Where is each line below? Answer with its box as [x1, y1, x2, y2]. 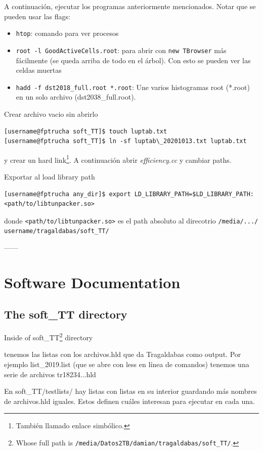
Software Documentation [4, 272, 181, 292]
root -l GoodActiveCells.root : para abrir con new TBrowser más [16, 44, 227, 55]
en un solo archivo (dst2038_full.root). [16, 92, 136, 102]
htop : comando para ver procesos [16, 28, 119, 38]
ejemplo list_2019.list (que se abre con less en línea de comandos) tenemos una [4, 359, 249, 370]
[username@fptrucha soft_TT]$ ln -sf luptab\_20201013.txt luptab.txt [4, 138, 247, 145]
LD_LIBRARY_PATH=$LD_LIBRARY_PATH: [134, 190, 254, 198]
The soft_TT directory [4, 306, 127, 322]
